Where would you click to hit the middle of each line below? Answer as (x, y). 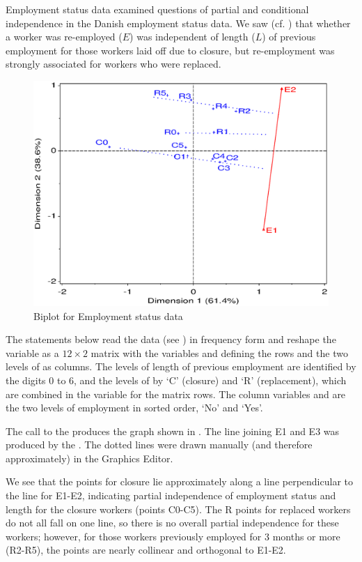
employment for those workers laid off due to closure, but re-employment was (170, 50)
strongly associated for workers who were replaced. (113, 64)
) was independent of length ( (192, 37)
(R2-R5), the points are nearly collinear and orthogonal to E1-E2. (146, 550)
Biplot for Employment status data (108, 316)
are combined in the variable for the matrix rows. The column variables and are (176, 394)
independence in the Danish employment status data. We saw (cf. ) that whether (178, 23)
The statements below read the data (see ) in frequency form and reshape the (171, 339)
